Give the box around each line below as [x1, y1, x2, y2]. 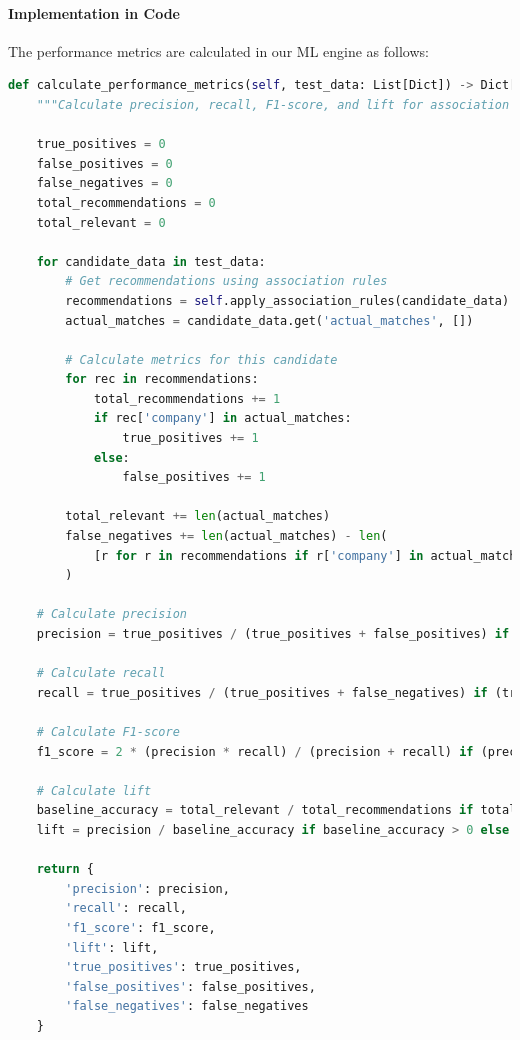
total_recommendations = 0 [36, 195, 216, 210]
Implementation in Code [8, 2, 180, 23]
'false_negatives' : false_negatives [65, 999, 309, 1014]
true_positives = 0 [36, 137, 166, 152]
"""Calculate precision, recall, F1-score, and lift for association [36, 97, 510, 112]
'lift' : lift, [65, 940, 159, 955]
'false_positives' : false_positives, [65, 979, 316, 994]
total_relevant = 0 [36, 215, 166, 230]
